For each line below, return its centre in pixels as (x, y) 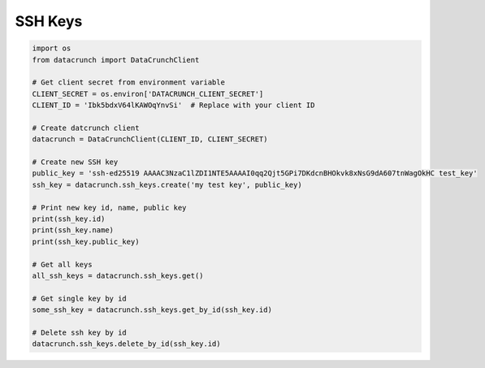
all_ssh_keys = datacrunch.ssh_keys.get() (118, 275)
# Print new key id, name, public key (109, 208)
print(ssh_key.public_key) (86, 241)
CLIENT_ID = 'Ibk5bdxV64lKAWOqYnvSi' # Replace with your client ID (173, 105)
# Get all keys (62, 264)
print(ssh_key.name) (73, 230)
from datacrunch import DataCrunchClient (116, 60)
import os (52, 48)
